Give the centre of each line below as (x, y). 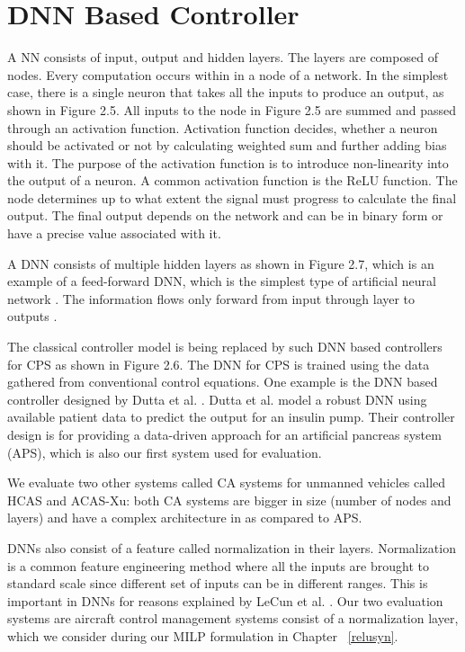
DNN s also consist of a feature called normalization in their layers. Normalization (232, 547)
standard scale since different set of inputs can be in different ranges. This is (218, 583)
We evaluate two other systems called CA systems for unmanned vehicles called (227, 482)
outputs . (32, 316)
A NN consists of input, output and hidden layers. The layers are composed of (223, 57)
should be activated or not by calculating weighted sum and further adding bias (227, 145)
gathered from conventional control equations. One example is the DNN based (223, 382)
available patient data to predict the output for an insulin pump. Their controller (231, 417)
